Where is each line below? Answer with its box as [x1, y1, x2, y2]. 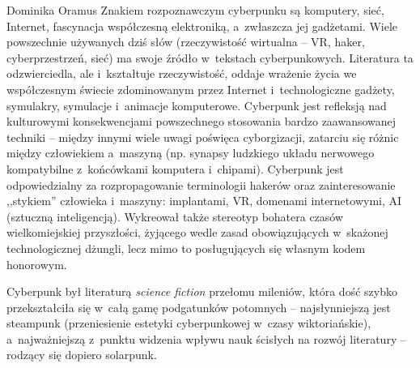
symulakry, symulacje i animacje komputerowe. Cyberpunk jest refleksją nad [6, 96, 387, 113]
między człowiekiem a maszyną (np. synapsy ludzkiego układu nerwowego [6, 144, 375, 161]
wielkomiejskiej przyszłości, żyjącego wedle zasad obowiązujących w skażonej [6, 224, 388, 241]
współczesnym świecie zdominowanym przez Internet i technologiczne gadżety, [6, 80, 395, 97]
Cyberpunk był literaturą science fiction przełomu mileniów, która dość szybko [6, 283, 397, 300]
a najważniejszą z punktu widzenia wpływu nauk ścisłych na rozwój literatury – [6, 330, 406, 347]
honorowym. [6, 255, 67, 272]
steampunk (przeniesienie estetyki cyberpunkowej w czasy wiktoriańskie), [6, 315, 371, 332]
